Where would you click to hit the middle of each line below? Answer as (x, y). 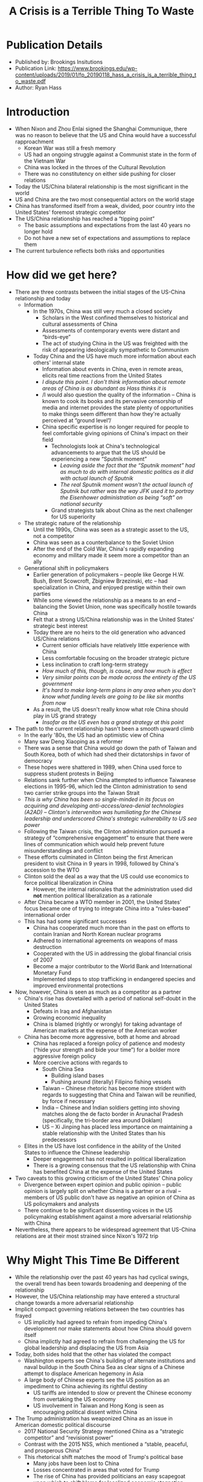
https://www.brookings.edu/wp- (98, 68)
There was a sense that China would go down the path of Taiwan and (110, 748)
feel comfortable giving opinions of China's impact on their (115, 433)
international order (47, 914)
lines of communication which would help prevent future (94, 844)
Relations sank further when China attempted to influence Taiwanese (110, 780)
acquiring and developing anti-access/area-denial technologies (104, 806)
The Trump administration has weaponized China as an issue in (94, 1418)
